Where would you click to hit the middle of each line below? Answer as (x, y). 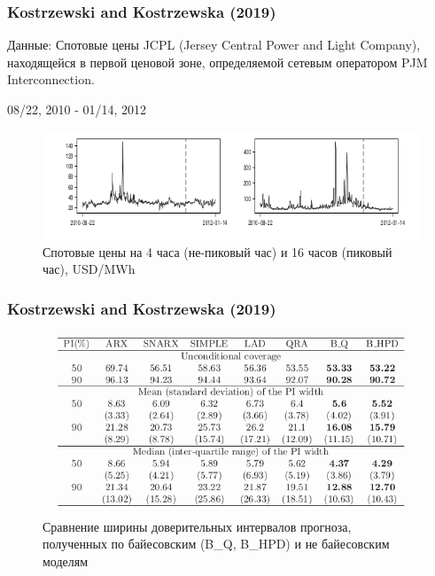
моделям (66, 561)
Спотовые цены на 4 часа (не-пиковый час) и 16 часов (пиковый (217, 251)
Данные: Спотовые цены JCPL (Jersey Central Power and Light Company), (214, 45)
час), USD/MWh (89, 269)
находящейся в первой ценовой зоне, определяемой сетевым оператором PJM (217, 62)
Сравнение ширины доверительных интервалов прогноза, (197, 526)
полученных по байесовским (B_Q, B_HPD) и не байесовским (216, 544)
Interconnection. (51, 79)
